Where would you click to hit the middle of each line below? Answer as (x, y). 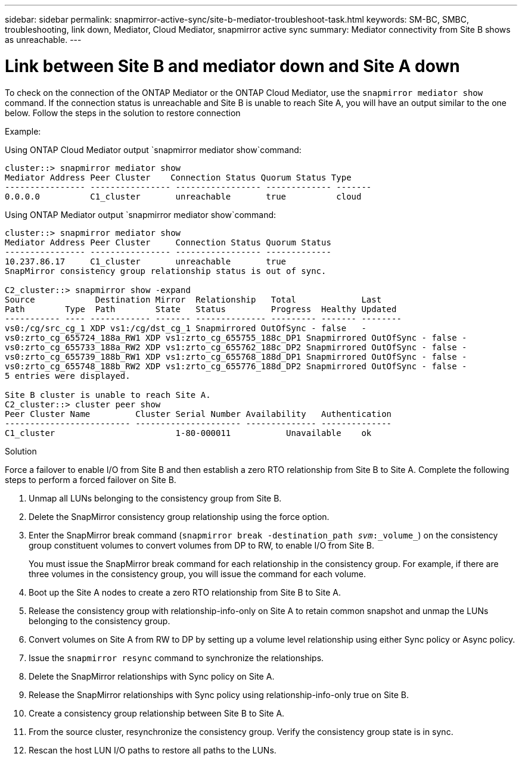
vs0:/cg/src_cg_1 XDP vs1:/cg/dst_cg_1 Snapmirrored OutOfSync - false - (186, 328)
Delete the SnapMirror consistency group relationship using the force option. (179, 516)
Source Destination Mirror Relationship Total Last (193, 299)
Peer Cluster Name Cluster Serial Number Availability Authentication (198, 414)
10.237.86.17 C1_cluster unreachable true (146, 261)
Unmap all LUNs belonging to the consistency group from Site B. (155, 498)
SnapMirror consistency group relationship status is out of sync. (166, 271)
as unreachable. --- (43, 40)
